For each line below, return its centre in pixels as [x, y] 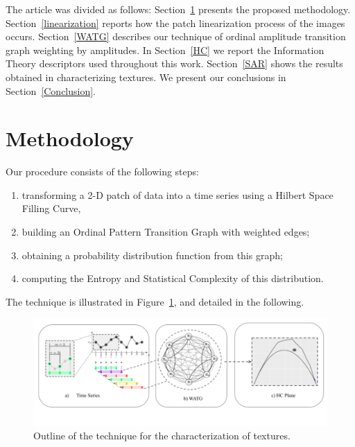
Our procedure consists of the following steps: [102, 172]
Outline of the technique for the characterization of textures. [162, 436]
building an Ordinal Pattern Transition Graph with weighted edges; [166, 232]
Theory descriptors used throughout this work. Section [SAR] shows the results [174, 63]
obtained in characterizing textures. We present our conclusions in [146, 77]
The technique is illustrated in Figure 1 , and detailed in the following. [155, 301]
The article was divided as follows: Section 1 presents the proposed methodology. [178, 9]
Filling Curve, [51, 208]
